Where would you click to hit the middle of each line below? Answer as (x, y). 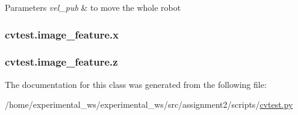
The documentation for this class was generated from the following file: (136, 84)
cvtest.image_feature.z (61, 62)
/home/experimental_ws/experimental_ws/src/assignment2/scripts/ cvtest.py (149, 104)
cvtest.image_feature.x (62, 34)
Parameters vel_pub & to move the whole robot (93, 7)
